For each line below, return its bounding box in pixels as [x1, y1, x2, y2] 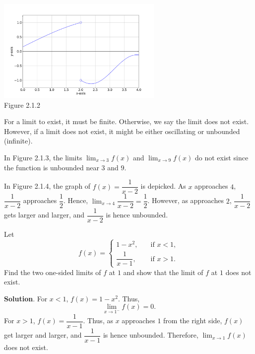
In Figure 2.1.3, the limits [4, 152, 82, 162]
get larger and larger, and [4, 330, 82, 340]
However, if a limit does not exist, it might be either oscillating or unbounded [4, 126, 240, 136]
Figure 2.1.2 [4, 99, 40, 110]
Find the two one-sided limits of [4, 267, 101, 277]
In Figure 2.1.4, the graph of [4, 181, 91, 191]
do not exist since [195, 152, 249, 162]
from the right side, [163, 315, 222, 326]
